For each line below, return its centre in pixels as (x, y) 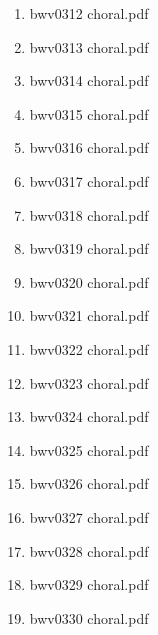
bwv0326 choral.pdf (89, 483)
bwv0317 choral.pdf (89, 180)
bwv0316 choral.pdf (89, 147)
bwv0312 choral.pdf (89, 13)
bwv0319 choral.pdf (89, 248)
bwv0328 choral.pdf (89, 550)
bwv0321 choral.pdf (89, 315)
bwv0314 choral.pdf (89, 80)
